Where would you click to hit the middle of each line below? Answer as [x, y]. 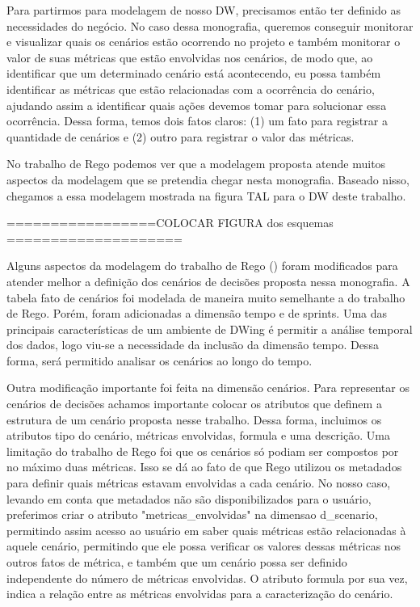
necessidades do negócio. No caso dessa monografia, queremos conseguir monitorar [210, 25]
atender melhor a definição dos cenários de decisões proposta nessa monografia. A [208, 281]
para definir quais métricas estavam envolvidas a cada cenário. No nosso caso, [199, 483]
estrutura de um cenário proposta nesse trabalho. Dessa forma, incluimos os [194, 419]
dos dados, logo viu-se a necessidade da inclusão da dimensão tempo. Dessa [193, 345]
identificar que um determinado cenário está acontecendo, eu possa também [194, 73]
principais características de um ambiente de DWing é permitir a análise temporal [210, 329]
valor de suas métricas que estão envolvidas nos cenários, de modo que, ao [190, 57]
